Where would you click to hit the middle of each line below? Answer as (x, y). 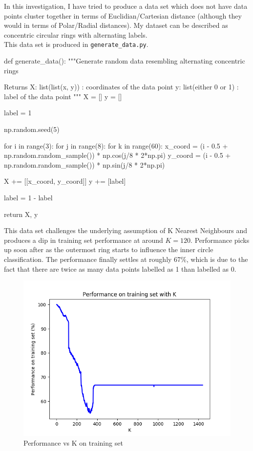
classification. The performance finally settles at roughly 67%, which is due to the (126, 259)
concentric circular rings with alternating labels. (76, 34)
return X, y (21, 214)
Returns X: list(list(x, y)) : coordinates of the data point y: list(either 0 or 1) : (121, 87)
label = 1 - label (28, 197)
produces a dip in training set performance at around (84, 240)
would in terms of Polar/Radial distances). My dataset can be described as (116, 25)
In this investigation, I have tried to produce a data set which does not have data (126, 6)
